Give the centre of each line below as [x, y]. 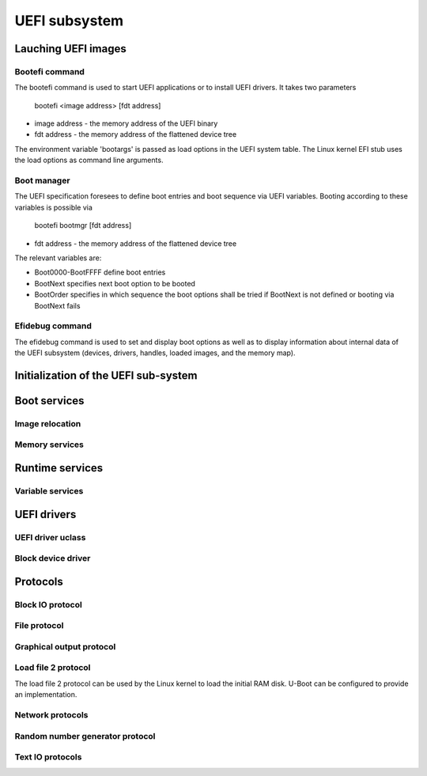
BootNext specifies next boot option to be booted [115, 283]
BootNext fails [57, 305]
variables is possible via [53, 207]
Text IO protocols [48, 757]
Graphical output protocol [65, 646]
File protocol [39, 626]
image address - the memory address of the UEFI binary [126, 123]
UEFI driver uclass [50, 537]
